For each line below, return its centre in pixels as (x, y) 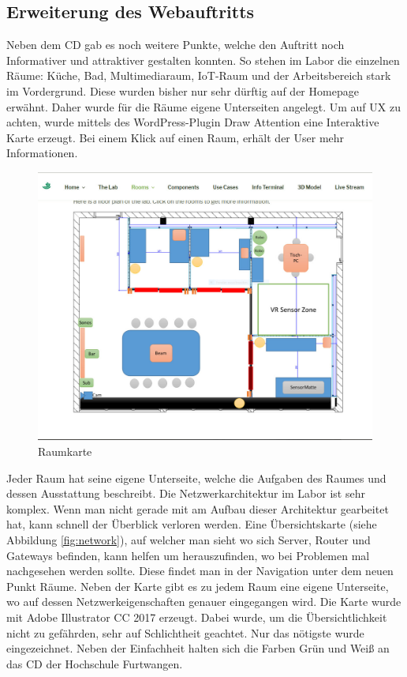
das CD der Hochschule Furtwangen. (95, 663)
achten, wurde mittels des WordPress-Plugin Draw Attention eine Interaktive (193, 122)
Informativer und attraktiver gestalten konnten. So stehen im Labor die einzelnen (203, 60)
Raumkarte (65, 451)
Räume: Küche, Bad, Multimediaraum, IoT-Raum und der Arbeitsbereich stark (199, 75)
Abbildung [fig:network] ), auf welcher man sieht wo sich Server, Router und (189, 540)
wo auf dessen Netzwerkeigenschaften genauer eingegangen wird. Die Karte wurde (204, 602)
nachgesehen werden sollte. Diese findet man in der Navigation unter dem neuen (200, 571)
